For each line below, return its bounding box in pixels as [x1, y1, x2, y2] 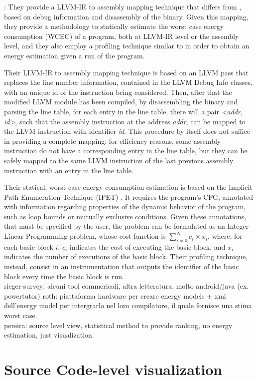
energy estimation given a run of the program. [4, 50, 145, 60]
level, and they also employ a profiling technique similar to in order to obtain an [4, 40, 250, 51]
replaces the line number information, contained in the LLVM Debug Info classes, [4, 77, 253, 87]
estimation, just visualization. [4, 330, 94, 340]
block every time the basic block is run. [4, 271, 124, 281]
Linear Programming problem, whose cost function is [4, 231, 166, 241]
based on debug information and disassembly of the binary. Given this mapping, [4, 11, 249, 21]
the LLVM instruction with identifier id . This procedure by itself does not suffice [4, 126, 250, 136]
